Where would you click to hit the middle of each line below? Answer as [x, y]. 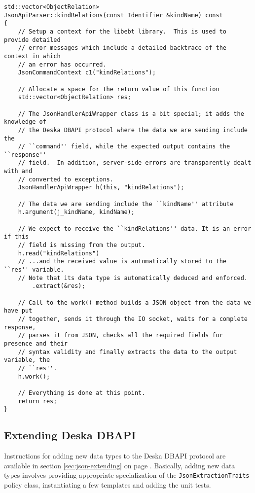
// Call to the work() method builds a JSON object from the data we [135, 302]
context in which [32, 56]
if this [17, 237]
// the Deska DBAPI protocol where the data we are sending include [133, 130]
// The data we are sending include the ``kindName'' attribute [126, 204]
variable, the [27, 360]
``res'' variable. [34, 270]
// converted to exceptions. [66, 179]
